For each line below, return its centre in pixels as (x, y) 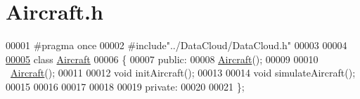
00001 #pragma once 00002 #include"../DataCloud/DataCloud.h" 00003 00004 (176, 45)
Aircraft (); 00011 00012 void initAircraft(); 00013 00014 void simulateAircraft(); (183, 73)
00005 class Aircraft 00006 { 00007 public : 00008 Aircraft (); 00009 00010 (162, 59)
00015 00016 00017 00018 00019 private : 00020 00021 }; (125, 86)
